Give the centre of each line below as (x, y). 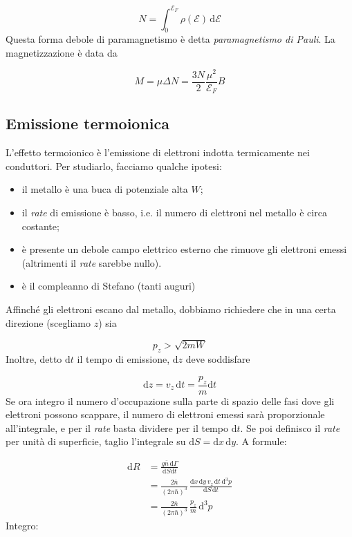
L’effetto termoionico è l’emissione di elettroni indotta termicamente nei (158, 152)
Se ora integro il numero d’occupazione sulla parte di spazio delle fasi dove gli (170, 401)
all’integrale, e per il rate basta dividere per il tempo (117, 427)
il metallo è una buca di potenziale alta (105, 189)
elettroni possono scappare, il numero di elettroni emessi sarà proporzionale (165, 414)
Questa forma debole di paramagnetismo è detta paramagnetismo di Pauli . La (170, 39)
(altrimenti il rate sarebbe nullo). (92, 262)
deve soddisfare (218, 359)
